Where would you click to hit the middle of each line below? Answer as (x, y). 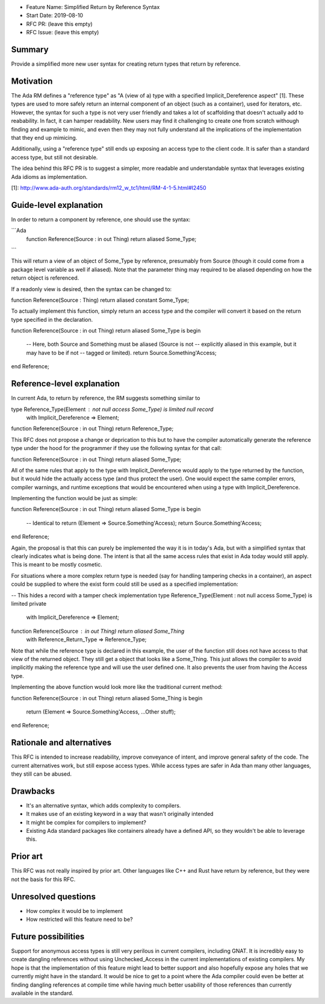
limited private (29, 603)
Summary (30, 49)
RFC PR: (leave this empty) (59, 24)
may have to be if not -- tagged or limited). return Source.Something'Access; (121, 353)
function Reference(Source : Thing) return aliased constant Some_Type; (100, 300)
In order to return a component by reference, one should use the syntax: (101, 219)
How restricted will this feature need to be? (79, 920)
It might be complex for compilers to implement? (86, 822)
